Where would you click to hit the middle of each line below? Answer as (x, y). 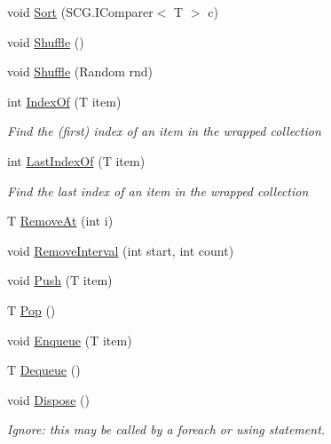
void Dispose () (48, 399)
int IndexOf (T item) (64, 101)
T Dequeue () (44, 370)
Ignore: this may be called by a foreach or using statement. (166, 429)
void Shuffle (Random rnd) (80, 71)
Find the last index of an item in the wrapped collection (158, 190)
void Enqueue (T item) (70, 340)
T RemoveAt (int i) (60, 221)
